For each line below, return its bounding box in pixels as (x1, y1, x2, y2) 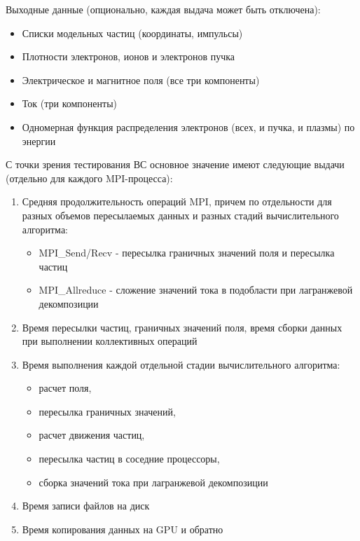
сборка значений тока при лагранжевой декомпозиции (39, 474, 268, 489)
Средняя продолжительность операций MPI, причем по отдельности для (22, 194, 332, 209)
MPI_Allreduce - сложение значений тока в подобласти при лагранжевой (39, 282, 353, 297)
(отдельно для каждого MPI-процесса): (6, 170, 173, 185)
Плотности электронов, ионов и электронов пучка (22, 49, 235, 64)
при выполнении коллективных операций (22, 334, 198, 348)
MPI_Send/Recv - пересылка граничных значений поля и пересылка (39, 245, 335, 260)
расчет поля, (39, 381, 92, 395)
